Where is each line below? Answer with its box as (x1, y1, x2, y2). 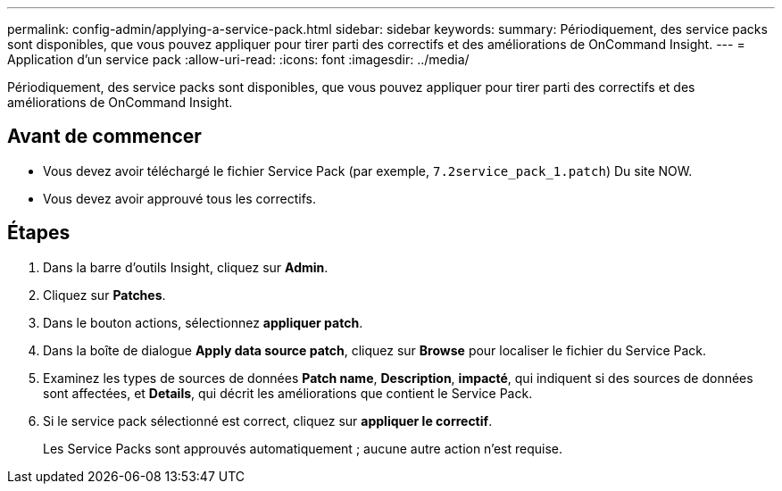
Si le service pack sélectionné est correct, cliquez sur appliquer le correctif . (43, 412, 493, 429)
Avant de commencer (7, 125, 202, 148)
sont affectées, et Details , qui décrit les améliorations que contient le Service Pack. (43, 385, 533, 401)
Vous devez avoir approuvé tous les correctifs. (43, 190, 316, 206)
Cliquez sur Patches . (43, 287, 166, 303)
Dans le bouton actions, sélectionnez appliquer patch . (43, 314, 363, 330)
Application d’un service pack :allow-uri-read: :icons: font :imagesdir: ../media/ (7, 52, 470, 67)
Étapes (7, 221, 71, 245)
